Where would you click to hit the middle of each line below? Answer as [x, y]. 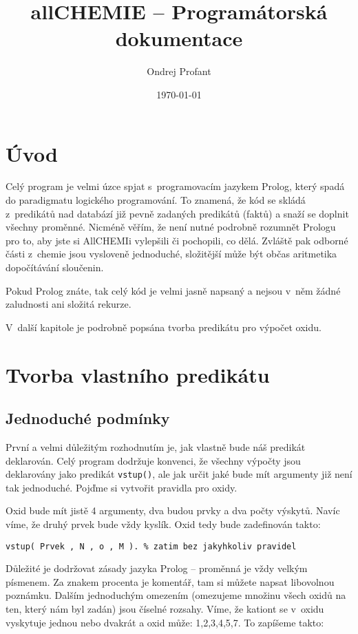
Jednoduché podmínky [88, 418]
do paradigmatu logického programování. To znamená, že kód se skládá [156, 200]
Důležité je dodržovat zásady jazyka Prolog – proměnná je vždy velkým [157, 568]
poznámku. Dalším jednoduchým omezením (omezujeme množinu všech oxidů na [176, 595]
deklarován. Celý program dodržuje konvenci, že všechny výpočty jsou [153, 460]
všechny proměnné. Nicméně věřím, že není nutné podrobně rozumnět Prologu [171, 227]
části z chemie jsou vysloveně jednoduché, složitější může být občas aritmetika [171, 254]
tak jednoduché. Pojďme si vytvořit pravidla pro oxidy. [122, 487]
